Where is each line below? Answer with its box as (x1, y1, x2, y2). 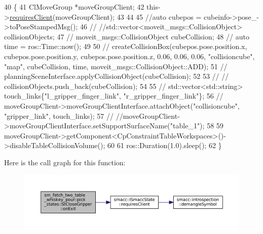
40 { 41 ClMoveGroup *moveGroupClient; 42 (4, 2, 144, 12)
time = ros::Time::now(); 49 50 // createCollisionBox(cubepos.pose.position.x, (4, 41, 247, 52)
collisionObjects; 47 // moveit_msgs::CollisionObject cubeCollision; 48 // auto (4, 31, 249, 41)
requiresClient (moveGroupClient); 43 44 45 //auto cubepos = (9, 11, 202, 22)
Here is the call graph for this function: (4, 157, 126, 167)
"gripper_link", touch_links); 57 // (4, 110, 114, 121)
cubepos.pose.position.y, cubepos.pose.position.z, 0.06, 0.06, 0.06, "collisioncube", (4, 51, 255, 61)
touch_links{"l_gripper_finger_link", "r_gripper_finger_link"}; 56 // (4, 90, 223, 101)
